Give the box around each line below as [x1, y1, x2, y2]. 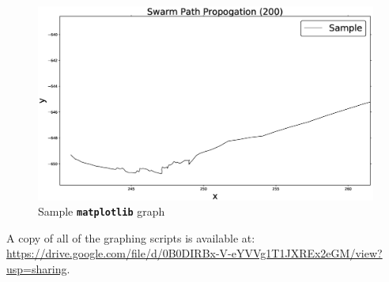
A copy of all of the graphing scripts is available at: [6, 229, 255, 246]
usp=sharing [6, 260, 67, 276]
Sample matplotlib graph [38, 203, 165, 220]
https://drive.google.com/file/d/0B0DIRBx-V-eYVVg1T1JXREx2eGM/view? [6, 245, 383, 261]
